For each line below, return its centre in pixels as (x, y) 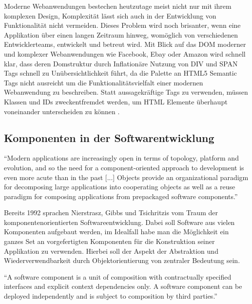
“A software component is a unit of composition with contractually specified (118, 276)
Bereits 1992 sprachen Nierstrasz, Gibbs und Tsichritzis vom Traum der (111, 213)
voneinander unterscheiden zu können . (62, 111)
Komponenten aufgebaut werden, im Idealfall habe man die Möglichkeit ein (116, 232)
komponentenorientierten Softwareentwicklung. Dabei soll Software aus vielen (119, 222)
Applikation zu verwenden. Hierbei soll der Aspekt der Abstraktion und (111, 251)
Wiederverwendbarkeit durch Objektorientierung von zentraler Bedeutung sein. (122, 260)
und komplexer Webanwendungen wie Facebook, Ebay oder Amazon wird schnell (125, 53)
